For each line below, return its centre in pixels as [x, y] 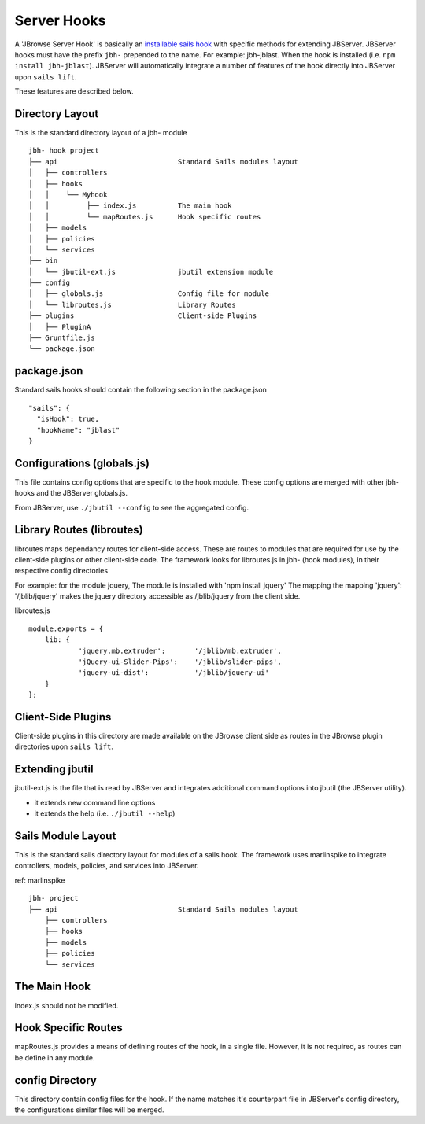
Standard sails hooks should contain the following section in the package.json [140, 390]
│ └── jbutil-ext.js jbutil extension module [151, 272]
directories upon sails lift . [64, 746]
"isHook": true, [68, 419]
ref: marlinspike [40, 880]
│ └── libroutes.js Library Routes [132, 304]
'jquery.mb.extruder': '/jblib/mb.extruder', [180, 650]
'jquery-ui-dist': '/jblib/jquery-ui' [174, 673]
